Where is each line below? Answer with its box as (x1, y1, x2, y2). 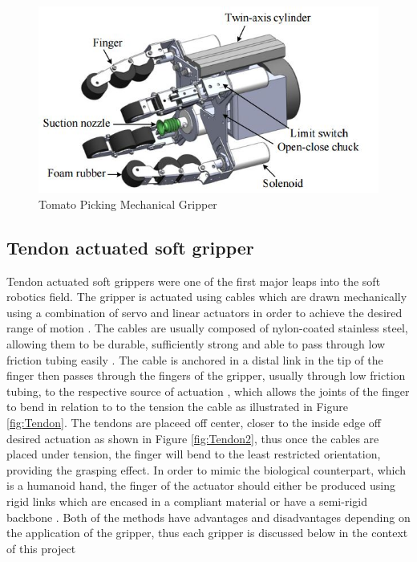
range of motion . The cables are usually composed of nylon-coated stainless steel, (6, 320, 408, 336)
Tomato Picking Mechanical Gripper (38, 195, 217, 212)
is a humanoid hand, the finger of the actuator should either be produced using (6, 477, 396, 494)
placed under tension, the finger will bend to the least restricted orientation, (6, 446, 381, 462)
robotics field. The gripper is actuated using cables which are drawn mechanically (6, 288, 407, 305)
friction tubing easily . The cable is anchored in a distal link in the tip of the (6, 351, 383, 368)
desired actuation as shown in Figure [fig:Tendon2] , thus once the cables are (6, 430, 379, 446)
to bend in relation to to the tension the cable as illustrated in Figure (6, 398, 349, 415)
